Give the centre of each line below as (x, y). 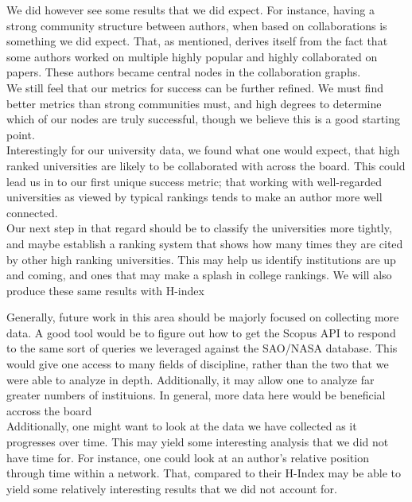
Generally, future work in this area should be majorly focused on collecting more (203, 317)
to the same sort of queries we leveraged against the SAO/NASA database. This (202, 348)
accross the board (49, 410)
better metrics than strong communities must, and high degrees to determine (194, 103)
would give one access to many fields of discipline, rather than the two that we (198, 364)
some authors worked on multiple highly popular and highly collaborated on (192, 56)
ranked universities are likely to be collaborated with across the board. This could (206, 165)
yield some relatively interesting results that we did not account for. (172, 488)
